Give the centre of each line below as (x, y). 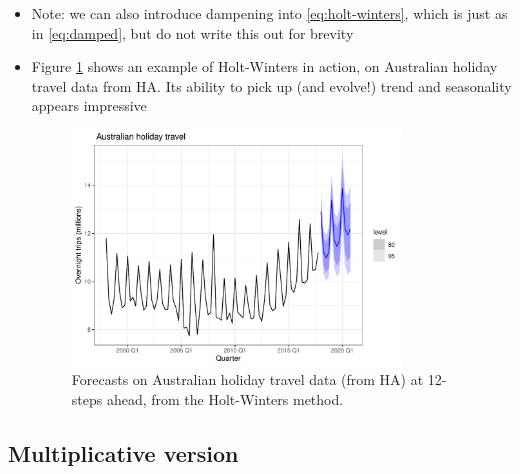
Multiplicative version (123, 452)
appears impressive (89, 105)
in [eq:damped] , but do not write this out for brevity (192, 32)
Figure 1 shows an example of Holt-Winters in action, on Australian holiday (264, 66)
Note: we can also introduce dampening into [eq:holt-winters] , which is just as (269, 13)
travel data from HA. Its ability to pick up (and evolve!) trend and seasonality (271, 85)
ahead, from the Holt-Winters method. (225, 398)
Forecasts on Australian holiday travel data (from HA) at (247, 379)
